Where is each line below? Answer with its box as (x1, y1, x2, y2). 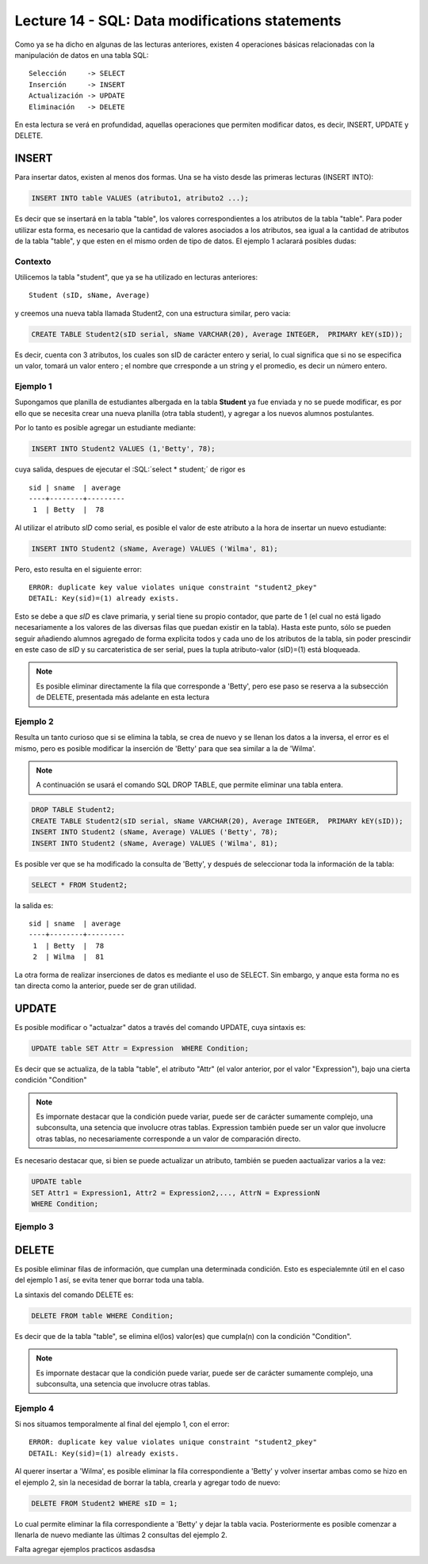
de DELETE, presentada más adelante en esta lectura (36, 692, 210, 702)
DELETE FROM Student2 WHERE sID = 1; (31, 1498, 178, 1508)
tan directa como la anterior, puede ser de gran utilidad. (14, 981, 197, 990)
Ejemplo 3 (14, 1221, 55, 1232)
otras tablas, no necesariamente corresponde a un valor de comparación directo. (36, 1134, 301, 1143)
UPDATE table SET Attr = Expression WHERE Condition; (31, 1043, 249, 1053)
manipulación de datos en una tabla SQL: (14, 50, 149, 59)
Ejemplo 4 (14, 1402, 55, 1413)
